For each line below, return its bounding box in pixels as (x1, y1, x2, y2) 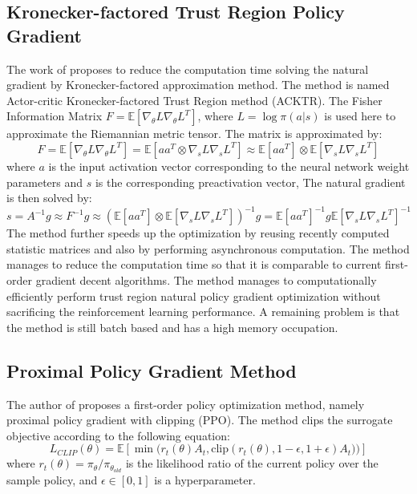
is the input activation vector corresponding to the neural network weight (48, 157, 410, 174)
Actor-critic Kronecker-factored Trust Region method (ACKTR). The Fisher (6, 91, 383, 108)
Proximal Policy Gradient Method (6, 358, 297, 383)
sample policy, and (6, 472, 98, 488)
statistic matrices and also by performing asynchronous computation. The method (6, 240, 410, 257)
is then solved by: (6, 189, 92, 206)
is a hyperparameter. (154, 472, 256, 488)
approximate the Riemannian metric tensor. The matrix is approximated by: (6, 125, 383, 142)
